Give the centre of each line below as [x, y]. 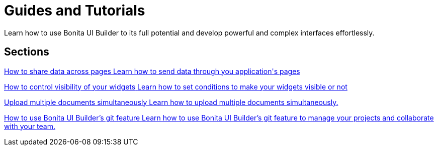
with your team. [30, 126]
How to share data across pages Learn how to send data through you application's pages [152, 71]
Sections [27, 52]
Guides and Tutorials [75, 10]
